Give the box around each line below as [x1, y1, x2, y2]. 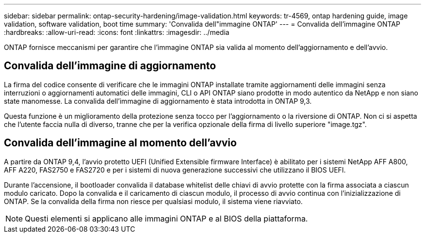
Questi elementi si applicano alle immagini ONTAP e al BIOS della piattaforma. [25, 213, 308, 223]
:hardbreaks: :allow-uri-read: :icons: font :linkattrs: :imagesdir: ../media [4, 28, 229, 36]
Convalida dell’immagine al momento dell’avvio [4, 137, 237, 149]
